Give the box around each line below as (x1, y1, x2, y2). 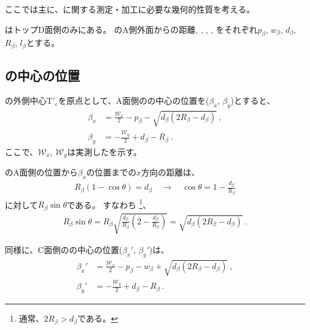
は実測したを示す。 (67, 145, 142, 158)
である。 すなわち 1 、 (67, 196, 151, 211)
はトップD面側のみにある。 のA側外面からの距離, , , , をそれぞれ (5, 23, 258, 35)
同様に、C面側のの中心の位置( (5, 243, 123, 256)
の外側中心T (5, 94, 53, 107)
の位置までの (86, 166, 137, 178)
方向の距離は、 (141, 166, 200, 178)
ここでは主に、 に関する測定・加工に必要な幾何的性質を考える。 (5, 3, 255, 15)
